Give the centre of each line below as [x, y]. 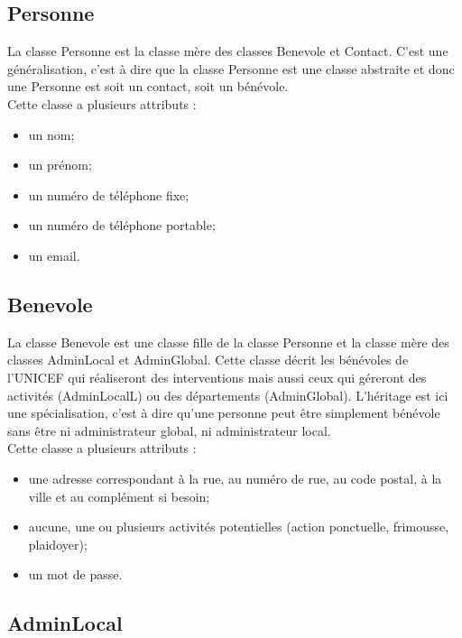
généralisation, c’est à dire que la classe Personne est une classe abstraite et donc [231, 68]
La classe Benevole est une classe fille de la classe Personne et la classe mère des [228, 342]
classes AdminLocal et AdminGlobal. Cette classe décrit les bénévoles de [208, 360]
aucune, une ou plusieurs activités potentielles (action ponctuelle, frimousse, [239, 527]
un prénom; [60, 165]
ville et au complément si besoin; [119, 496]
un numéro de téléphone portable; [122, 225]
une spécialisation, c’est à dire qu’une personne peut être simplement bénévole [224, 413]
